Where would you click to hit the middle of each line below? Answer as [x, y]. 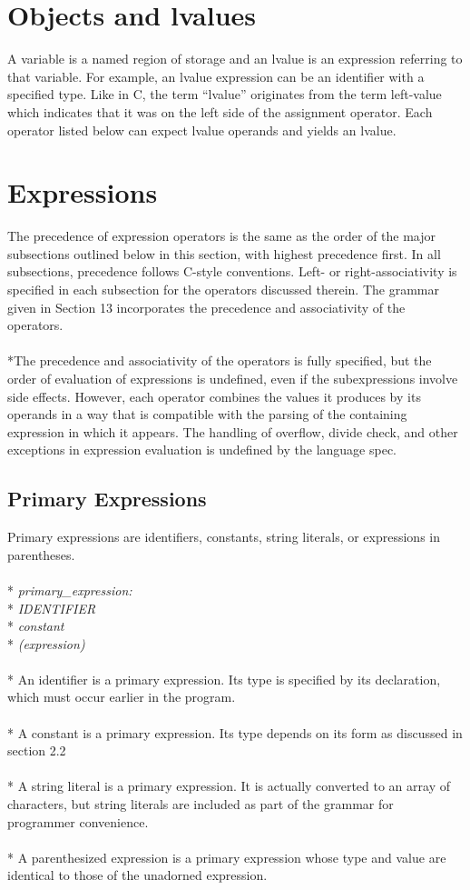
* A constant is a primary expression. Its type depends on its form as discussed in [235, 732]
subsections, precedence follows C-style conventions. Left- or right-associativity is [232, 271]
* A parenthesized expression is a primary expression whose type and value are [227, 857]
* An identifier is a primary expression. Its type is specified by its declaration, [224, 679]
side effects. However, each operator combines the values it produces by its [214, 396]
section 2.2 [37, 750]
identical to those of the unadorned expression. [137, 875]
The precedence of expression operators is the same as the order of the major [222, 236]
